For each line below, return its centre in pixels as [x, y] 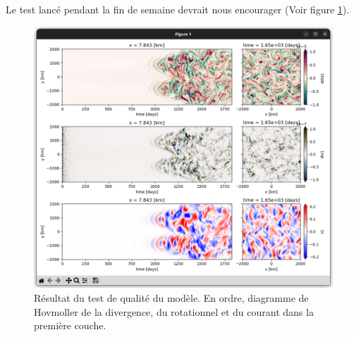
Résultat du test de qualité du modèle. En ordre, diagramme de [171, 298]
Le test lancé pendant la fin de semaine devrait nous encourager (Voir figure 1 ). [178, 9]
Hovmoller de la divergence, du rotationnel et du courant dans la [174, 311]
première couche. [70, 325]
